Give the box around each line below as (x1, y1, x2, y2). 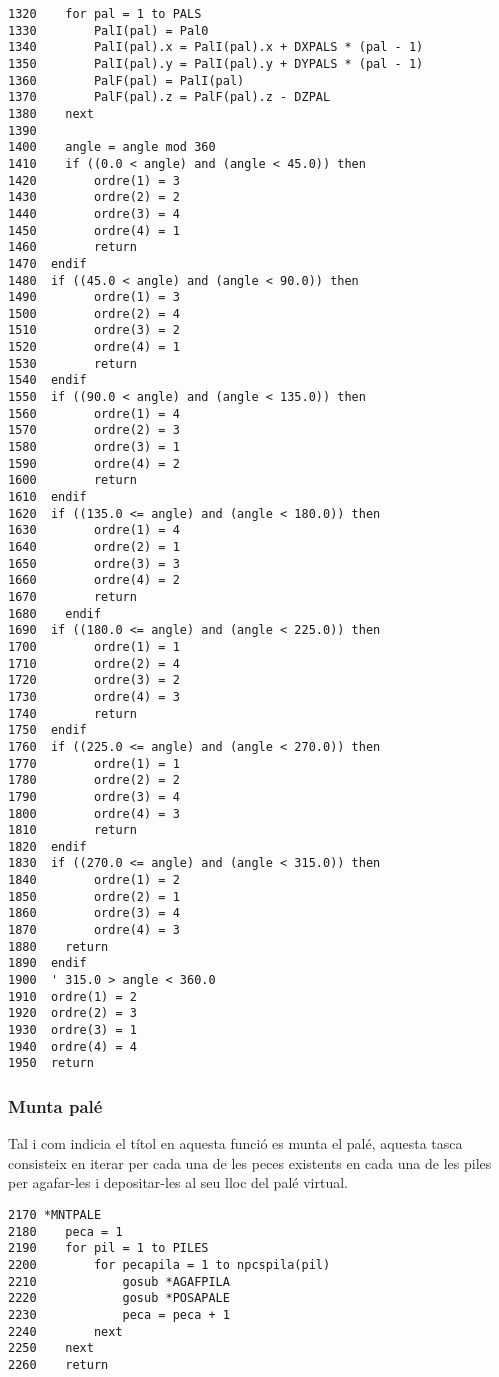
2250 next (8, 1341, 94, 1356)
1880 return (8, 939, 109, 954)
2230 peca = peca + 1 (8, 1307, 230, 1322)
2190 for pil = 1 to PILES (8, 1241, 209, 1256)
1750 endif (8, 723, 87, 738)
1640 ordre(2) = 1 (8, 540, 180, 554)
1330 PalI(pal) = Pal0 (8, 23, 209, 38)
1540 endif (8, 373, 87, 388)
